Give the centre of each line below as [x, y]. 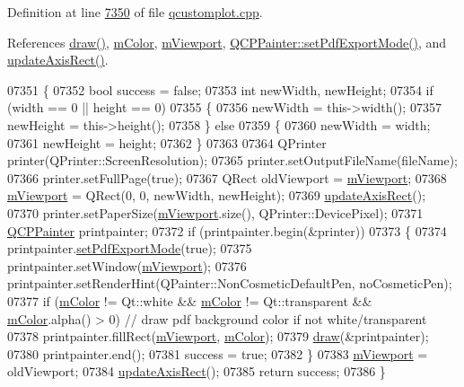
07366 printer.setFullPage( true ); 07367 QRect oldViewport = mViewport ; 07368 [227, 177]
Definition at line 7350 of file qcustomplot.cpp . [135, 12]
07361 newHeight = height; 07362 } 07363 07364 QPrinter [167, 142]
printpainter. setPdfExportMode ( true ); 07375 [130, 248]
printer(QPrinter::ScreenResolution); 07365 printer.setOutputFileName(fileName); [232, 160]
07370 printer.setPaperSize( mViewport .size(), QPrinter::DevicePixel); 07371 [215, 212]
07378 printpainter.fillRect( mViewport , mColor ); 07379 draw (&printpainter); [218, 336]
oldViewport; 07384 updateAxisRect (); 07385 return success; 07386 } [197, 371]
